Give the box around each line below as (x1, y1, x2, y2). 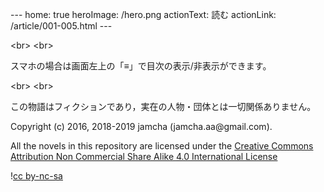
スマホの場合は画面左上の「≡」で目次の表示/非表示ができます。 (10, 60, 272, 72)
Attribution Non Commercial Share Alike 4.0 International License (10, 151, 278, 162)
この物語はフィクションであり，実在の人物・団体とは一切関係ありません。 (10, 101, 317, 112)
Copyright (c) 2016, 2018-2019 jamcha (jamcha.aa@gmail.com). (10, 121, 273, 132)
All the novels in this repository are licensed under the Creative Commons (10, 140, 314, 152)
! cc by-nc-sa (10, 170, 63, 182)
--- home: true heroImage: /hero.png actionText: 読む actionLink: (10, 9, 277, 20)
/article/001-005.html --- (10, 20, 113, 32)
